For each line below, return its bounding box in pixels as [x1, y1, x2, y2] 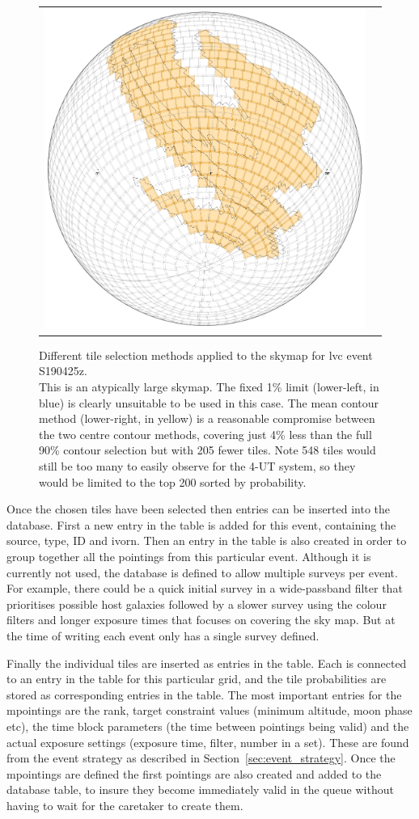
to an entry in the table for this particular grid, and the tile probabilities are [6, 670, 387, 687]
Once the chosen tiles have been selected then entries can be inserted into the [6, 500, 391, 517]
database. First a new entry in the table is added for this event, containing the [6, 516, 396, 533]
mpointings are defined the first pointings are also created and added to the [6, 765, 382, 782]
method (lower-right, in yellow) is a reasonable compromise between [39, 410, 375, 427]
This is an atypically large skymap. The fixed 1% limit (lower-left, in [39, 378, 379, 395]
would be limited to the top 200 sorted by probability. [39, 473, 307, 490]
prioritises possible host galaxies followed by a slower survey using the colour [6, 595, 387, 612]
